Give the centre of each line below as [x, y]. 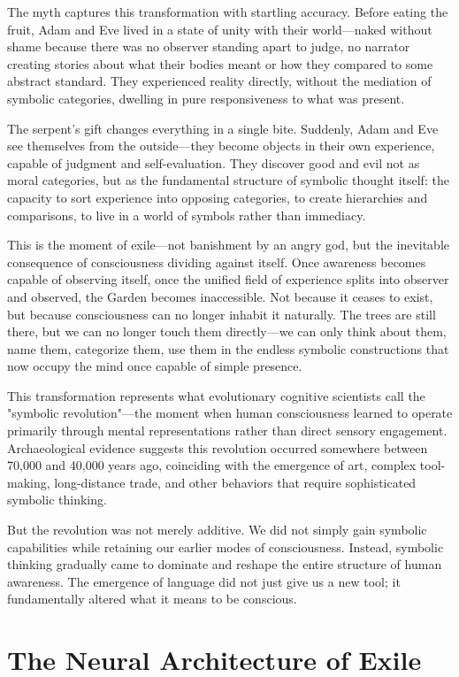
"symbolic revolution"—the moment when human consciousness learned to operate [230, 413]
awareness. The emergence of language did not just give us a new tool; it [204, 581]
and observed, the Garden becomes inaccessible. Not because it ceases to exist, [220, 296]
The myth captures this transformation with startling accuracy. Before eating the [228, 12]
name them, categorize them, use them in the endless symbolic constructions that [228, 348]
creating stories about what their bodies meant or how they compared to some [220, 63]
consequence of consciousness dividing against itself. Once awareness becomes [217, 262]
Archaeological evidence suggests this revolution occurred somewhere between [218, 447]
